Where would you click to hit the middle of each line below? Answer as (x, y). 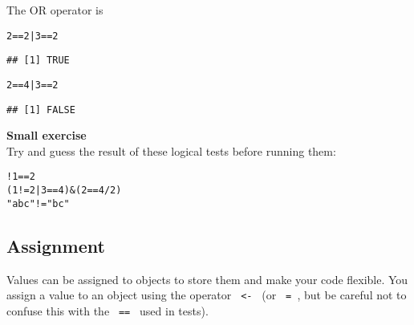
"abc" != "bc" (38, 203)
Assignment (56, 245)
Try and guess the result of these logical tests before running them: (171, 150)
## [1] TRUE (38, 61)
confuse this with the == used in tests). (108, 310)
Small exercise (47, 135)
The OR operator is (55, 10)
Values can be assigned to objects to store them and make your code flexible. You (207, 279)
